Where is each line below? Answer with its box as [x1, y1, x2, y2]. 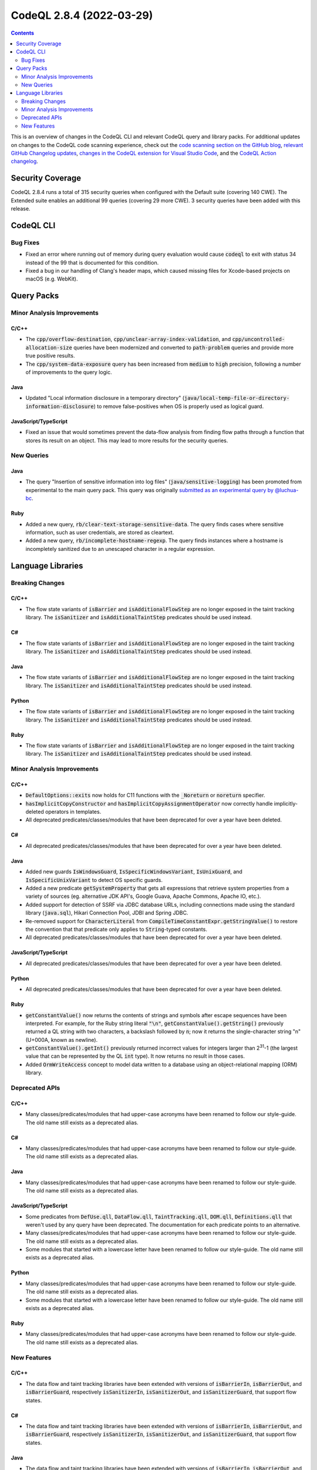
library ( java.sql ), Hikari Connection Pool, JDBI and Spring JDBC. [25, 909, 188, 917]
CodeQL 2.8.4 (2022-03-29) [11, 9, 153, 22]
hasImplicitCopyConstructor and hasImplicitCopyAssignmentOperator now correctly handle [25, 800, 273, 807]
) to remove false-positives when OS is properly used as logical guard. [93, 403, 264, 410]
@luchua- [275, 486, 299, 493]
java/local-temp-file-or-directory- [184, 395, 290, 402]
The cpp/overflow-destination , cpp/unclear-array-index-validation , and [25, 336, 231, 343]
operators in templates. [45, 808, 102, 816]
